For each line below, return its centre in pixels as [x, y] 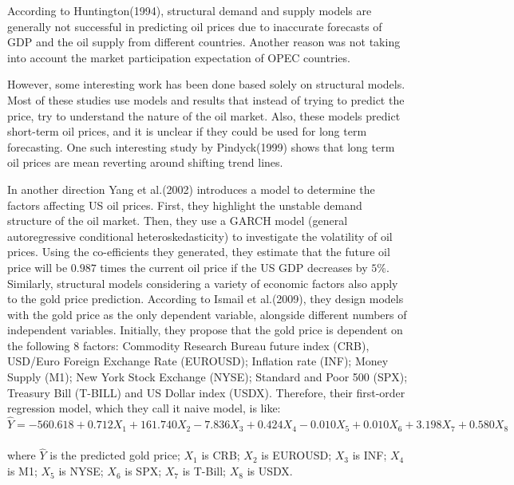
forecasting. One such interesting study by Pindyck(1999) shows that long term [201, 146]
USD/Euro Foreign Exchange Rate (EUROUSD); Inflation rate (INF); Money [198, 361]
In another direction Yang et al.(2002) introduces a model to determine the [191, 189]
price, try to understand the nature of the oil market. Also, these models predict [204, 115]
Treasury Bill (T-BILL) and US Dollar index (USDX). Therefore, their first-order [206, 392]
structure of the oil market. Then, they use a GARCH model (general [178, 221]
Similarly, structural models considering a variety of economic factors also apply [203, 283]
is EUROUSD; [297, 455]
